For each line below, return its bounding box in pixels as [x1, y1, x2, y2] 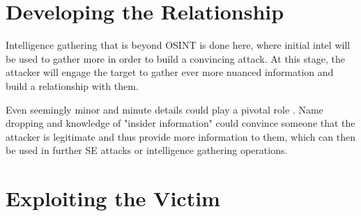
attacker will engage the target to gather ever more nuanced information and [6, 65, 334, 79]
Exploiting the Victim [6, 184, 220, 213]
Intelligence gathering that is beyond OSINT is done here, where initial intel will [6, 38, 351, 52]
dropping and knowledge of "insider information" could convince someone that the [6, 116, 355, 130]
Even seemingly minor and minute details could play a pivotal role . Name [6, 102, 323, 116]
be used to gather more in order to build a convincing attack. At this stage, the [6, 51, 345, 65]
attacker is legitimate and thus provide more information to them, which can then [6, 129, 355, 144]
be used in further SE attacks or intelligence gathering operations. [6, 143, 288, 157]
